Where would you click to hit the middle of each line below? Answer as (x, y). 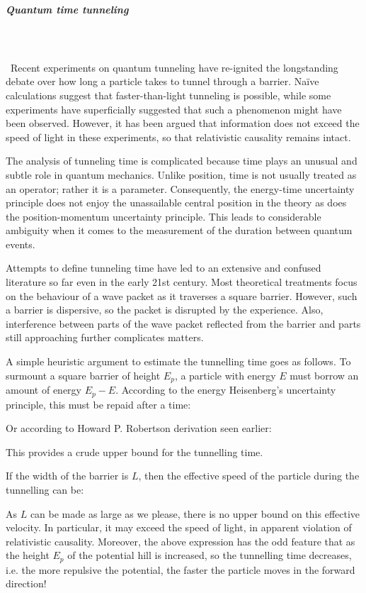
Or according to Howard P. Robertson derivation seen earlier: (139, 428)
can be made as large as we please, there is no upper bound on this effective (195, 513)
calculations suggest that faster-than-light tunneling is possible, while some (168, 95)
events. (21, 244)
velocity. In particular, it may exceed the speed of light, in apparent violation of (179, 527)
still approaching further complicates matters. (105, 337)
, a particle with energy (225, 375)
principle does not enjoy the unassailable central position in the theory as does (176, 203)
